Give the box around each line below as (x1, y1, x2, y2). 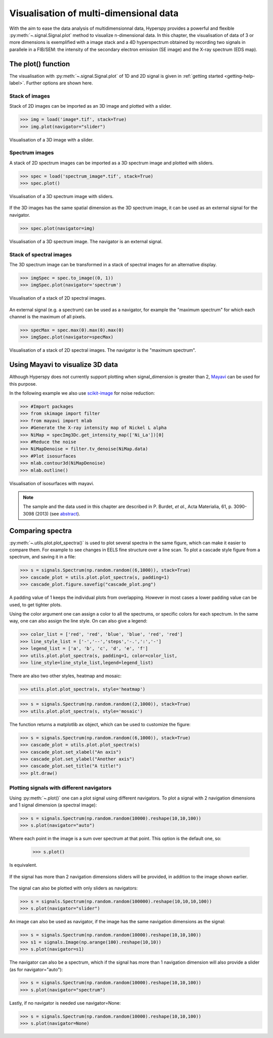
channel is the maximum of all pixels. (9, 314, 86, 320)
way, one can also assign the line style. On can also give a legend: (9, 618, 148, 624)
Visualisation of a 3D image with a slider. (9, 136, 94, 143)
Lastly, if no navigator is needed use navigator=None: (9, 1000, 121, 1006)
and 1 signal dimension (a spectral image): (9, 801, 97, 808)
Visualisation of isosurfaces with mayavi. (9, 480, 95, 486)
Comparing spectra (9, 526, 72, 535)
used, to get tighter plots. (9, 601, 62, 607)
